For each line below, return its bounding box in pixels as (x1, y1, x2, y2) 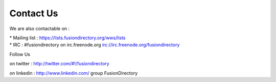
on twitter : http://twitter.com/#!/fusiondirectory (9, 61, 109, 67)
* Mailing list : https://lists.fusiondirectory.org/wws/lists (9, 35, 126, 41)
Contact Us (9, 8, 58, 19)
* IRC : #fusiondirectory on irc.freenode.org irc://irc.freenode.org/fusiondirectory (9, 42, 180, 48)
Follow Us (9, 51, 31, 57)
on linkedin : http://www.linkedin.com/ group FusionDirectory (9, 70, 138, 76)
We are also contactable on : (9, 25, 70, 32)
